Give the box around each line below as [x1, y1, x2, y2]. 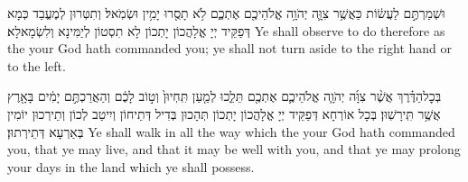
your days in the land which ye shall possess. [7, 157, 255, 176]
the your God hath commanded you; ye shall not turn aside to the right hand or [7, 39, 453, 58]
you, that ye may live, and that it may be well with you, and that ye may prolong [7, 140, 461, 159]
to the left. [7, 56, 66, 75]
